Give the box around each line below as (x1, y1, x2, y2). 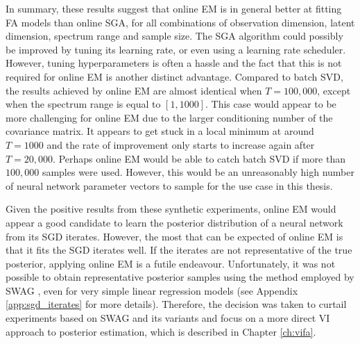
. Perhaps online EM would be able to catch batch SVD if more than (53, 151, 345, 165)
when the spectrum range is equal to (6, 97, 161, 111)
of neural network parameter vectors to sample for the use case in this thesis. (6, 178, 333, 193)
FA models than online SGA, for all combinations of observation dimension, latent (6, 15, 355, 29)
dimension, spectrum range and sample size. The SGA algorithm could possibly (6, 28, 343, 43)
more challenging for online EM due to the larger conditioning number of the (6, 110, 333, 124)
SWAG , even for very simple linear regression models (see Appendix (6, 283, 298, 297)
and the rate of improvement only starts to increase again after (46, 137, 315, 151)
